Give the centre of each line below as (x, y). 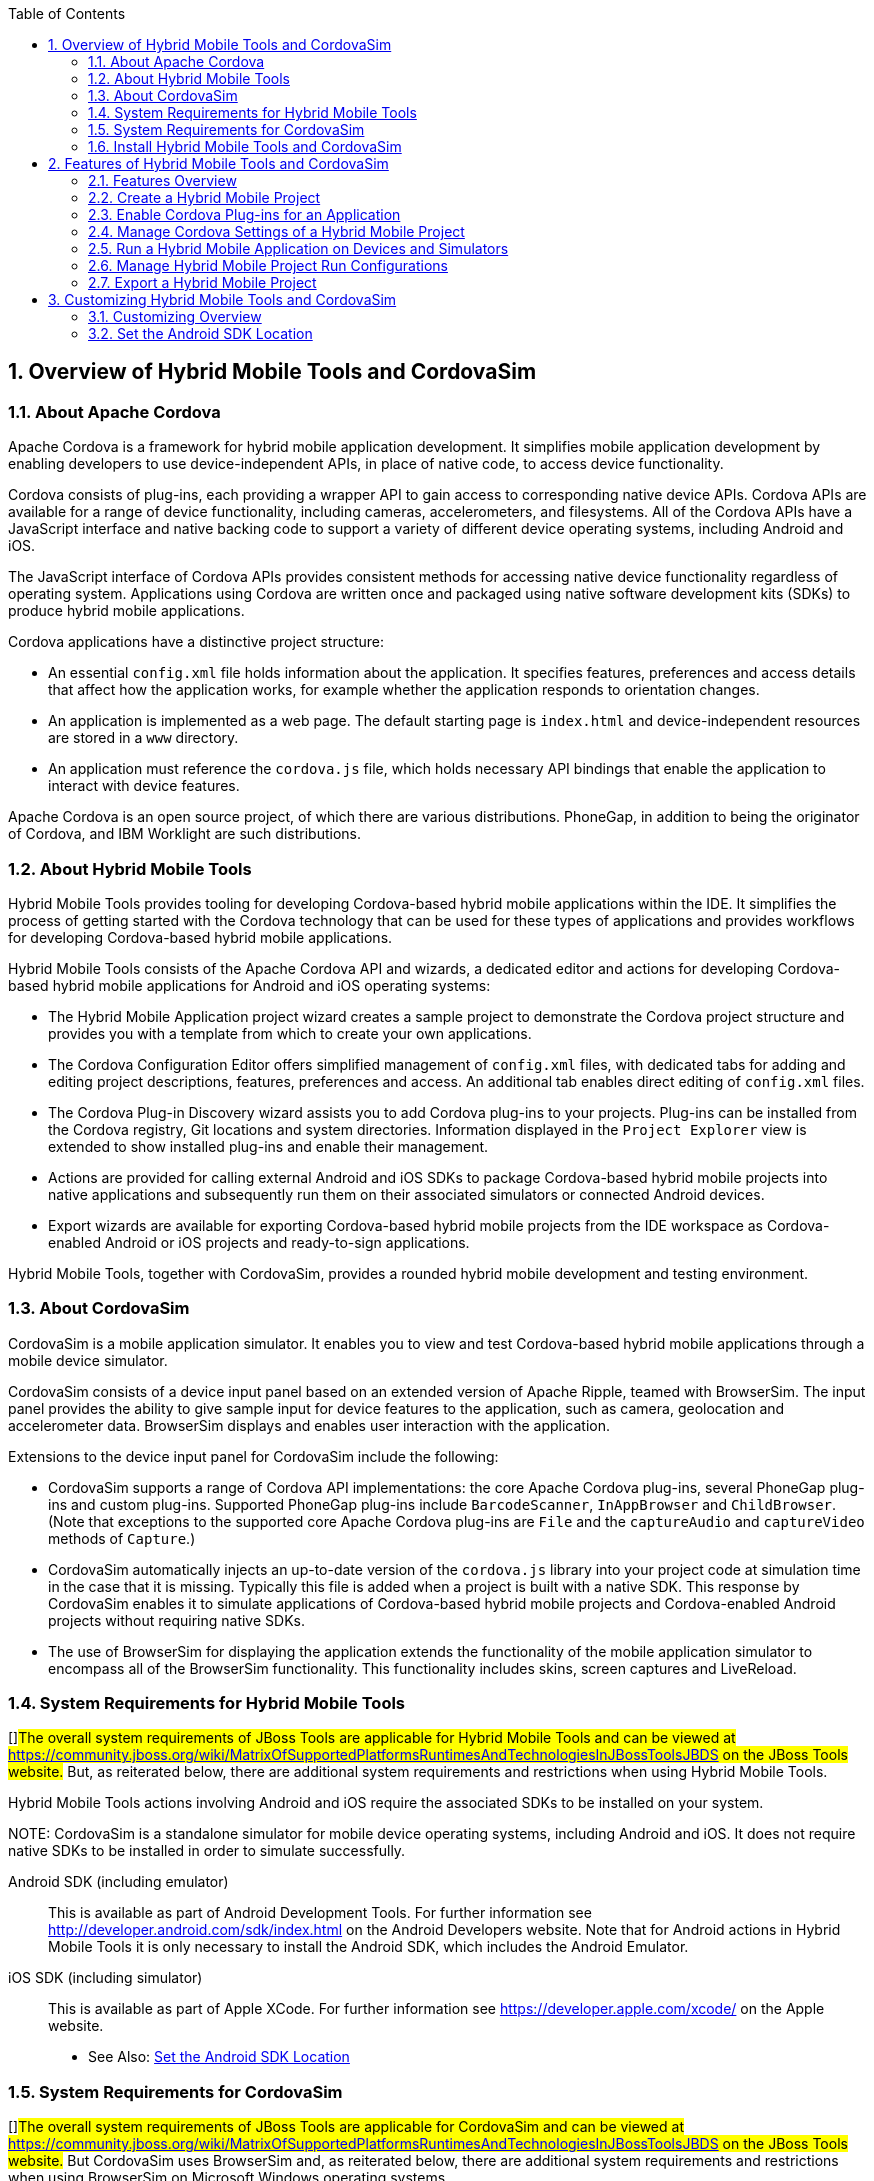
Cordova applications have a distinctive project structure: (196, 642)
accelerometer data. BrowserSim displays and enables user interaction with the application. (309, 1425)
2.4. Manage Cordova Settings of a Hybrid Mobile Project (276, 231)
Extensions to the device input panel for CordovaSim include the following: (253, 1456)
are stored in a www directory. (143, 738)
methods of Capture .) (122, 1538)
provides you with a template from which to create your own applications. (290, 1033)
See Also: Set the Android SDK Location (219, 2057)
